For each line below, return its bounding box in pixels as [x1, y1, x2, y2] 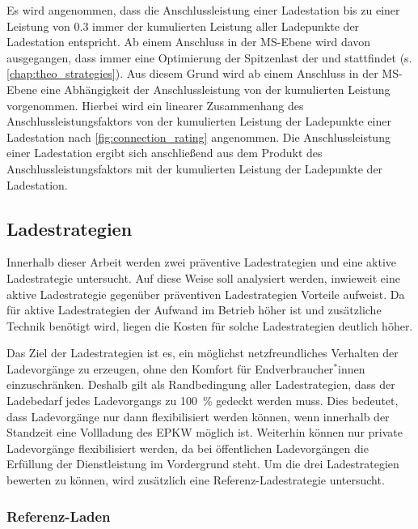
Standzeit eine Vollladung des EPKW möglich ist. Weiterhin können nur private [6, 424, 403, 441]
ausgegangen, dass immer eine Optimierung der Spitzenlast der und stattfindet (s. [6, 49, 412, 66]
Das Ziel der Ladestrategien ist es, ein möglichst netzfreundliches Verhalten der [6, 344, 399, 361]
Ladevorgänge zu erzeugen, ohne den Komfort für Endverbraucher [6, 360, 334, 377]
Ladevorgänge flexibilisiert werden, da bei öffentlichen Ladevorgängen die [6, 439, 369, 456]
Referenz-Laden [6, 506, 111, 526]
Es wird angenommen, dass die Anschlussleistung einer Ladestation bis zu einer [6, 2, 400, 18]
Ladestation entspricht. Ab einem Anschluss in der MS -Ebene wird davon [6, 33, 371, 50]
